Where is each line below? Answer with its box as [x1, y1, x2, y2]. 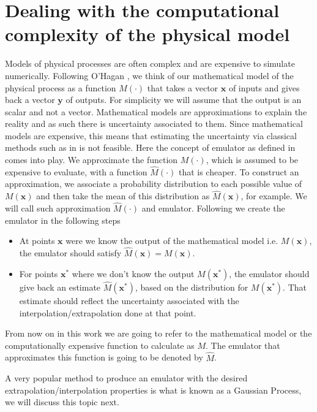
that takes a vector [147, 81, 218, 94]
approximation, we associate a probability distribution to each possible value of [5, 177, 302, 190]
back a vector [5, 93, 55, 106]
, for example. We [241, 189, 307, 202]
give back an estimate [19, 280, 101, 293]
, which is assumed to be [206, 153, 299, 166]
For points [19, 267, 58, 280]
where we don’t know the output [72, 267, 195, 280]
